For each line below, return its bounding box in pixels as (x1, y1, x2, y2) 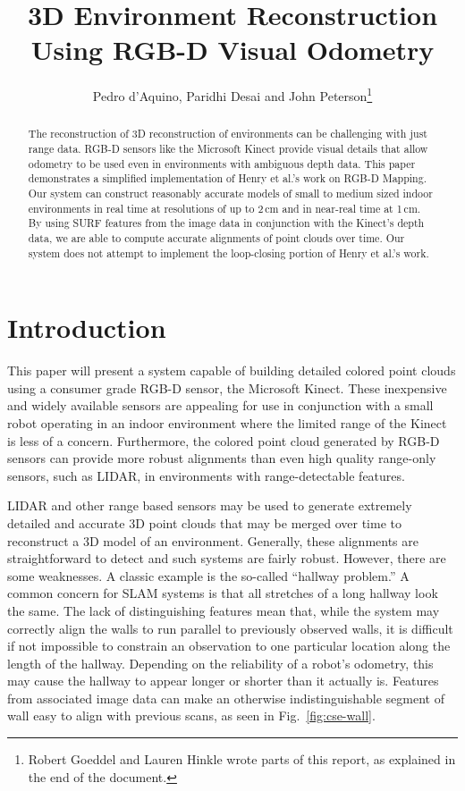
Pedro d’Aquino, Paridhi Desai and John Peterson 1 (92, 84, 373, 105)
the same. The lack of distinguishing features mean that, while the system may (7, 601, 440, 619)
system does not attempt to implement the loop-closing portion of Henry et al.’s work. (28, 245, 429, 260)
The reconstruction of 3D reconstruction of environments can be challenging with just (28, 126, 427, 141)
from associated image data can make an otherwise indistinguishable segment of (7, 688, 444, 707)
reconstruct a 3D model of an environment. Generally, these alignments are (7, 531, 418, 550)
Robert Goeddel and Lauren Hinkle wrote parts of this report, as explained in (28, 750, 456, 769)
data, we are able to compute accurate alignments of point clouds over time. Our (28, 230, 405, 245)
